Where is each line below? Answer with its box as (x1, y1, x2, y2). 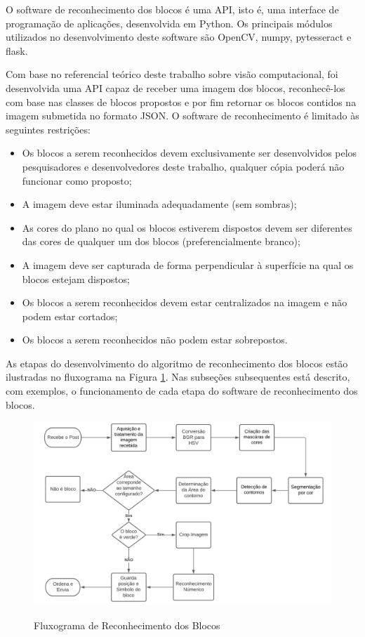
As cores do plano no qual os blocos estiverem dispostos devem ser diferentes (22, 220, 352, 235)
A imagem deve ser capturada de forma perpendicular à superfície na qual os (22, 257, 354, 272)
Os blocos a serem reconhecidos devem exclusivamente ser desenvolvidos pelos (22, 145, 357, 160)
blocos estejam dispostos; (22, 271, 130, 286)
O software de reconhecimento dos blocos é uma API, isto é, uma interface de (6, 2, 339, 16)
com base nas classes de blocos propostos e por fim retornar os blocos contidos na (6, 94, 357, 109)
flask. (6, 43, 28, 58)
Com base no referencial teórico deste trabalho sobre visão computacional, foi (6, 67, 338, 81)
